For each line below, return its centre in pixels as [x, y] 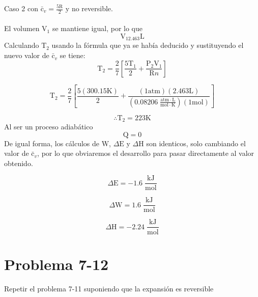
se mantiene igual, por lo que [97, 28]
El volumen [22, 28]
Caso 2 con [21, 8]
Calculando [22, 45]
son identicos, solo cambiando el [196, 143]
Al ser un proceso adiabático [49, 126]
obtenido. [19, 163]
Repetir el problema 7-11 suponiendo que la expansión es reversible [109, 288]
